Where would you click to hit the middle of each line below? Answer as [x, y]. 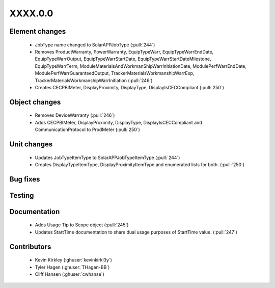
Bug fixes [25, 179]
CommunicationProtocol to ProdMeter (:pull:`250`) [87, 129]
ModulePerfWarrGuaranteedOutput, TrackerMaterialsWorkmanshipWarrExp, [115, 73]
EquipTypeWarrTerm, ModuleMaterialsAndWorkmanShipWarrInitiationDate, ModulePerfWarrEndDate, [141, 66]
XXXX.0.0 [31, 13]
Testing [22, 195]
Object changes [35, 102]
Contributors [30, 246]
